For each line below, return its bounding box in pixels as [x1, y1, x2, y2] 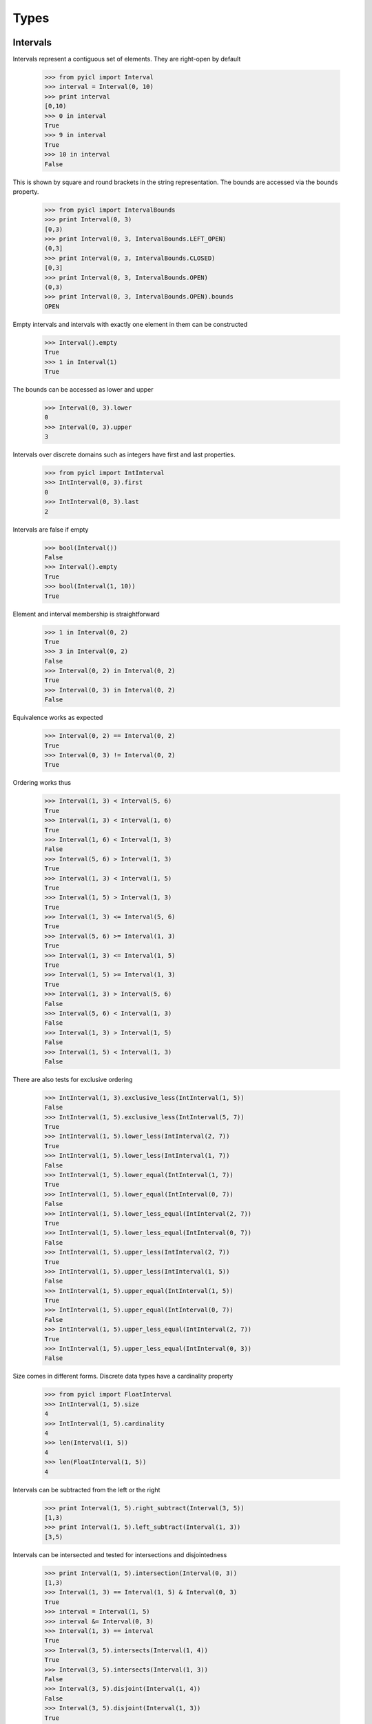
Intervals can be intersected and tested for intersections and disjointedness [12, 1550, 227, 1558]
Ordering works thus [12, 779, 72, 787]
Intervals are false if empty [12, 525, 89, 534]
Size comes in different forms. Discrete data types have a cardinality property [12, 1372, 234, 1381]
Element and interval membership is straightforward [12, 610, 160, 618]
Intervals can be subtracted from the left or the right [12, 1485, 161, 1494]
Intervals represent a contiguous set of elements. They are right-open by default [12, 55, 241, 63]
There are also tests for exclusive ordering [12, 1075, 133, 1083]
